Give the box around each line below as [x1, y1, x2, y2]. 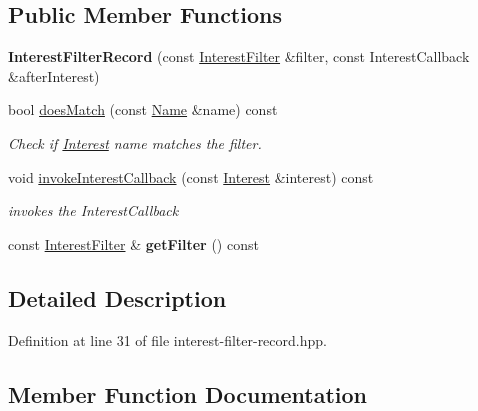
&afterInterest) [8, 65, 100, 86]
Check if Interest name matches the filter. [8, 132, 262, 153]
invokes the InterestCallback [8, 200, 179, 221]
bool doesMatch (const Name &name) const [8, 99, 278, 120]
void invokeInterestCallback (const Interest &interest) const [8, 166, 374, 187]
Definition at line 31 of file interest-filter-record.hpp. [8, 329, 327, 350]
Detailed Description [8, 282, 227, 313]
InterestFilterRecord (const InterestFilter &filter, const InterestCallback [8, 46, 470, 67]
